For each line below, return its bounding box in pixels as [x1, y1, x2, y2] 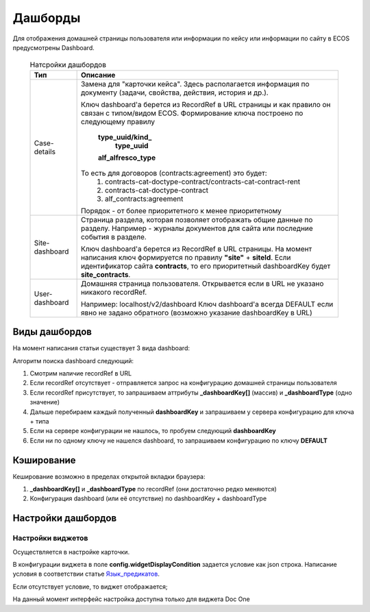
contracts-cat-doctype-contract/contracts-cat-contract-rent [104, 177, 301, 186]
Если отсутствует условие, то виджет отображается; [12, 583, 168, 591]
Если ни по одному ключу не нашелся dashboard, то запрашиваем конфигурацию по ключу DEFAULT [29, 436, 328, 445]
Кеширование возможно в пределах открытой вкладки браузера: [12, 472, 206, 480]
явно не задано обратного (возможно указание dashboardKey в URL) [80, 308, 312, 317]
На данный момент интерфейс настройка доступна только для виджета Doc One [12, 595, 250, 603]
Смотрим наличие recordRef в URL [29, 369, 132, 377]
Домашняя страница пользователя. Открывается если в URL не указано [80, 278, 324, 288]
